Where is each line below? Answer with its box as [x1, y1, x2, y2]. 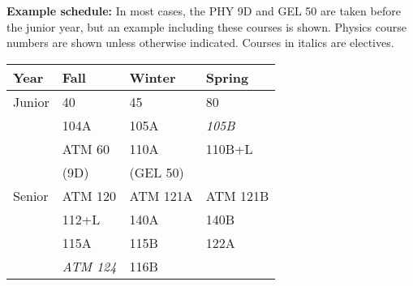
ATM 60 [62, 139, 110, 158]
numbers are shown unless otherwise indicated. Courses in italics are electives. [6, 34, 394, 51]
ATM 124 [62, 256, 117, 275]
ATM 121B [205, 186, 269, 205]
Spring [205, 67, 249, 87]
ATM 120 [62, 186, 116, 205]
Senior [13, 186, 49, 205]
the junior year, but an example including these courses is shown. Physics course [6, 18, 407, 35]
